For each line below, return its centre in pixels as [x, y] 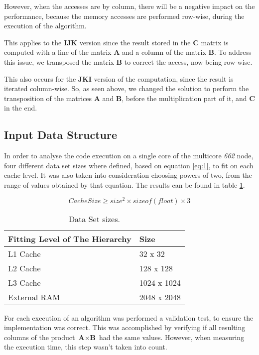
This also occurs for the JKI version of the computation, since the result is [119, 78]
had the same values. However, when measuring [172, 337]
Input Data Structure [61, 135]
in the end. [21, 108]
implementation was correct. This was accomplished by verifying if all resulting [125, 327]
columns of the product [40, 337]
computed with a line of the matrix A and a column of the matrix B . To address [128, 52]
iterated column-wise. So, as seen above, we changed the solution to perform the [127, 88]
